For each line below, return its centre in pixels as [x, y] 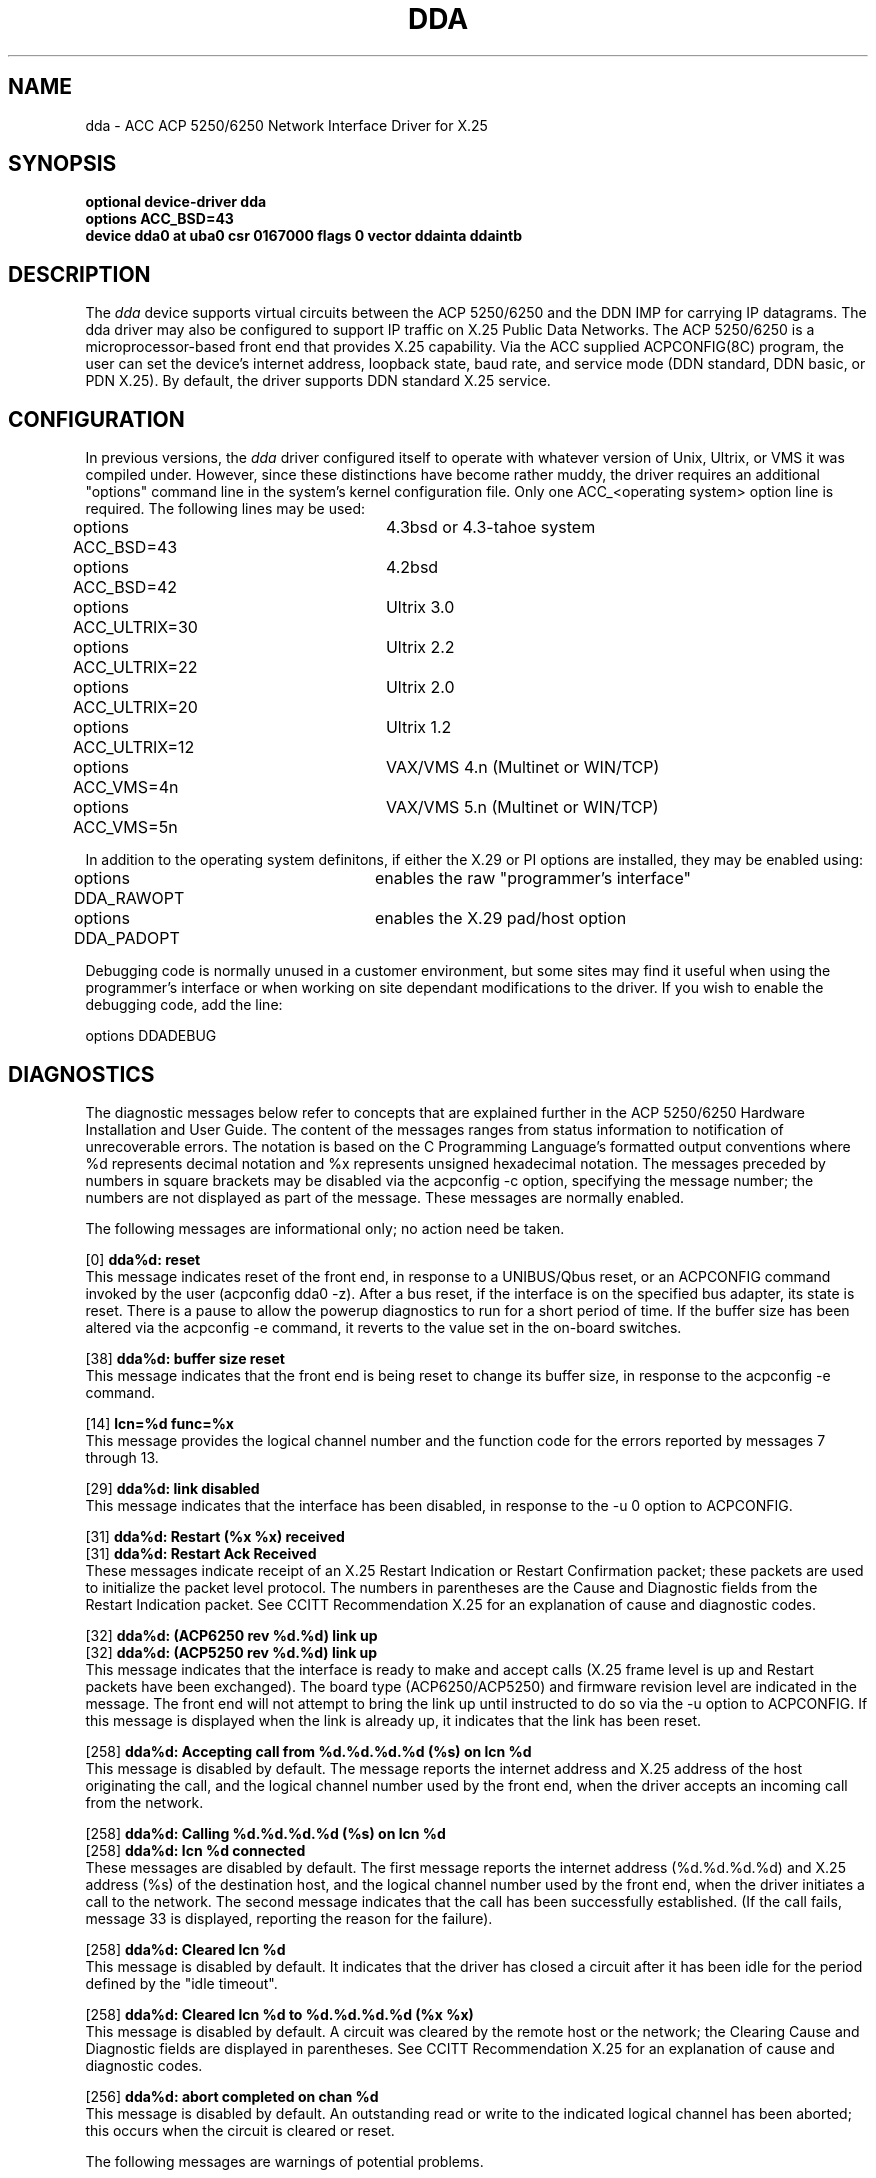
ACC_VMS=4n [126, 787]
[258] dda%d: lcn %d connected [195, 1850]
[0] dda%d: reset [143, 1259]
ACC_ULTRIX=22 [135, 667]
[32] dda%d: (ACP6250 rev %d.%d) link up [231, 1635]
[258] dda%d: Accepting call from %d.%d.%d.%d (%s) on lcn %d [308, 1751]
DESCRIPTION [79, 274]
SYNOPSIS [62, 164]
